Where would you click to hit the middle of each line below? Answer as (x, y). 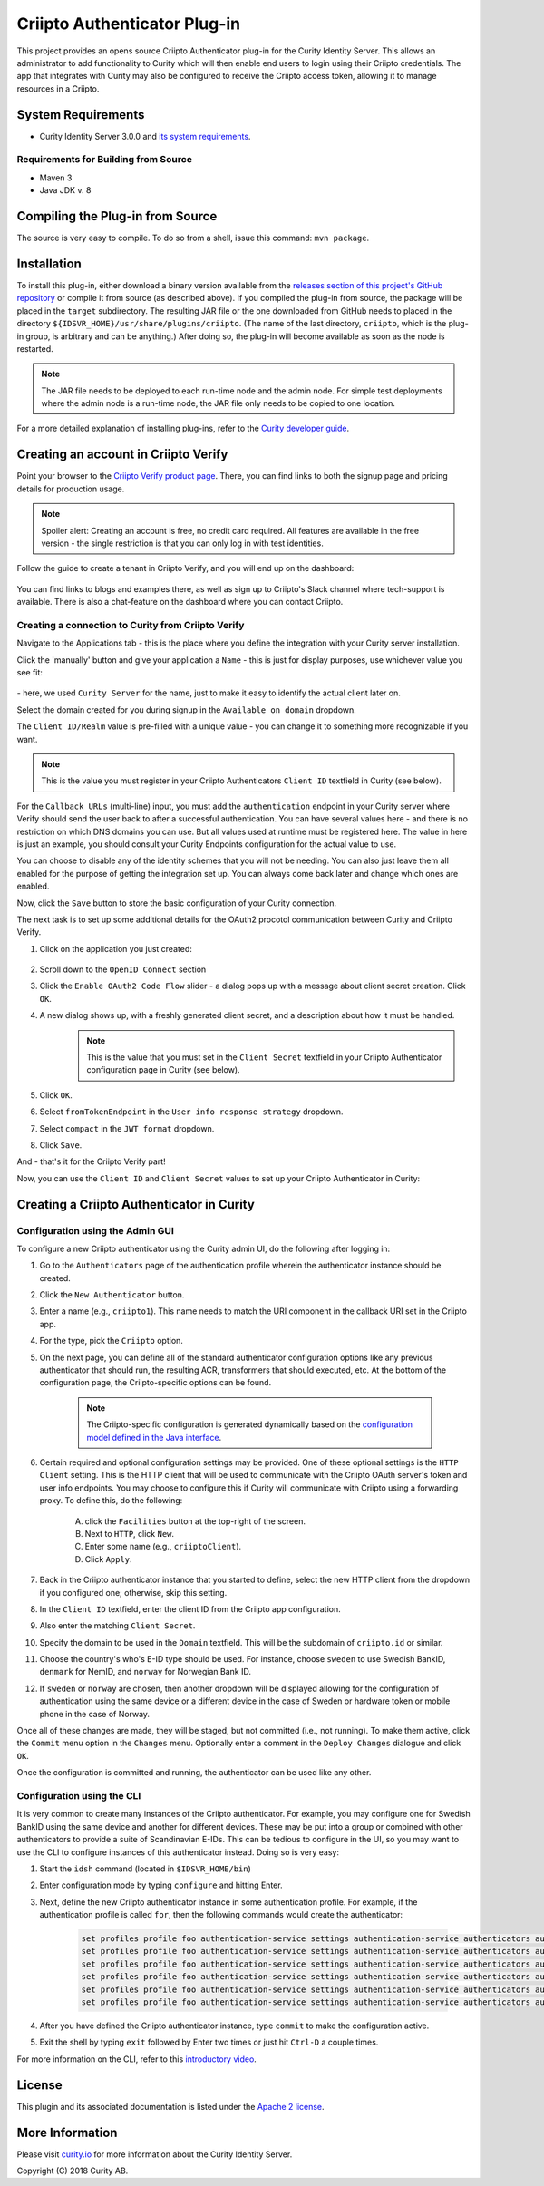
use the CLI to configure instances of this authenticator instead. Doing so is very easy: (178, 1852)
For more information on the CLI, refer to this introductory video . (137, 2059)
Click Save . (61, 1145)
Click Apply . (108, 1559)
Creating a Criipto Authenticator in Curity (136, 1205)
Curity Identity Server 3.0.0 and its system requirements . (145, 136)
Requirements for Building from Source (104, 160)
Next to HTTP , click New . (130, 1533)
